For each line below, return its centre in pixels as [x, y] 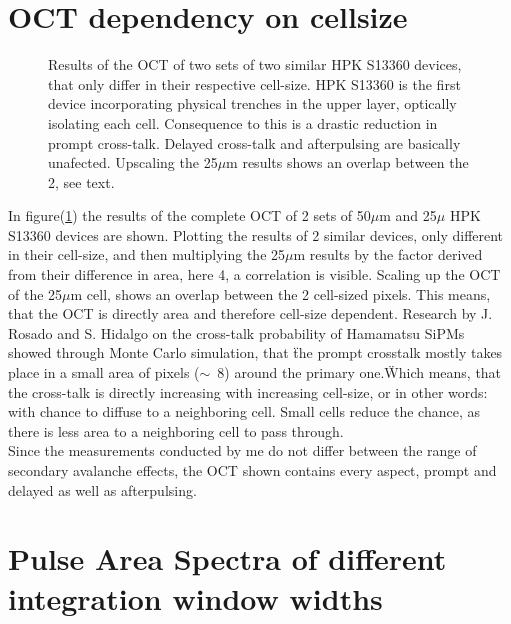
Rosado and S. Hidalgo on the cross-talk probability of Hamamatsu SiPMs [236, 332]
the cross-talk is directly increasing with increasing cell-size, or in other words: [248, 391]
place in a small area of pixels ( [104, 372]
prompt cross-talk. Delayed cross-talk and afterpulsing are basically [254, 142]
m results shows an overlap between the [347, 162]
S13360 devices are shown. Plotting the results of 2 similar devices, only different [256, 234]
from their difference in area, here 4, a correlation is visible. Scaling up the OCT [254, 274]
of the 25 [35, 293]
